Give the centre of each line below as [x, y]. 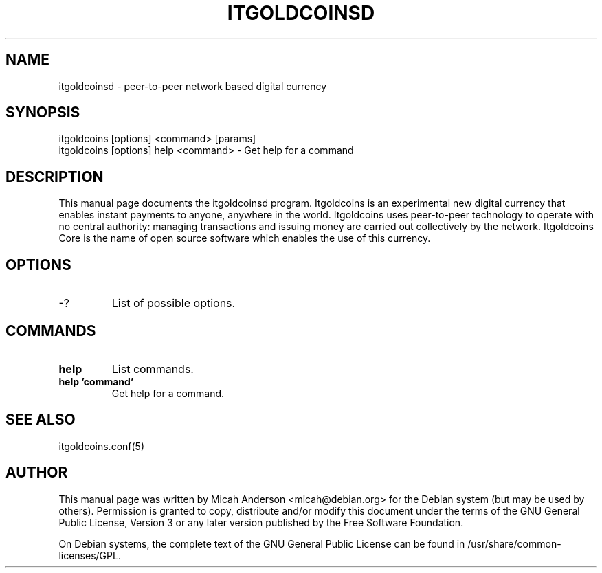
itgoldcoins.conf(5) [102, 446]
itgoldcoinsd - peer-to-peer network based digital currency [193, 86]
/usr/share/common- [514, 543]
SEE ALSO [41, 420]
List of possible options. [174, 303]
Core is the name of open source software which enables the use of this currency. [245, 238]
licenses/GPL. [90, 555]
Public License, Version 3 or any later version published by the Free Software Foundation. [261, 522]
